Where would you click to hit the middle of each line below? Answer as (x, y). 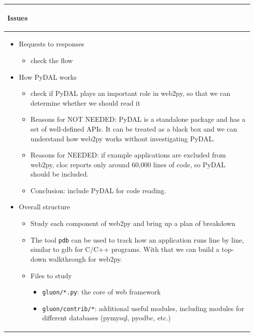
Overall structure (44, 207)
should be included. (60, 174)
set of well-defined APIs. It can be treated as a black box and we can (134, 128)
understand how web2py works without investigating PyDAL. (123, 138)
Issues (18, 17)
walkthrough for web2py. (85, 258)
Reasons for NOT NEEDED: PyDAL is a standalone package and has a (138, 119)
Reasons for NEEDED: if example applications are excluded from (128, 155)
